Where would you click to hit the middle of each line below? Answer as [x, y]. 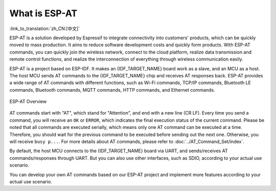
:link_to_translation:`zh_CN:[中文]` [45, 29]
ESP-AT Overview [28, 101]
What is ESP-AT [43, 13]
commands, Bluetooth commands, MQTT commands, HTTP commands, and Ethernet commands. [112, 90]
